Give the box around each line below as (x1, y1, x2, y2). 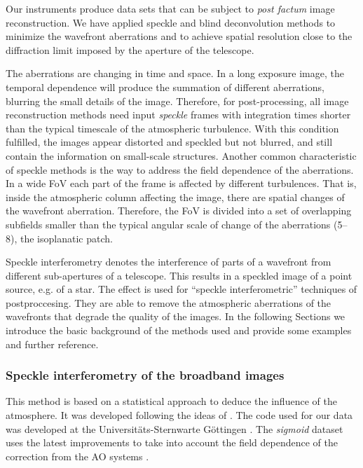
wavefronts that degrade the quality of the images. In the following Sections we (6, 309, 345, 324)
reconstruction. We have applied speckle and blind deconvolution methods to (6, 15, 336, 29)
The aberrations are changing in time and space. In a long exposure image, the (6, 66, 344, 81)
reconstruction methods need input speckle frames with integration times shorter (6, 107, 351, 122)
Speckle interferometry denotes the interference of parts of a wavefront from (6, 254, 331, 269)
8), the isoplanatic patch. (6, 230, 113, 245)
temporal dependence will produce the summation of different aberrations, (6, 79, 324, 94)
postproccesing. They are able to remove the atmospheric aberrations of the (6, 295, 331, 310)
